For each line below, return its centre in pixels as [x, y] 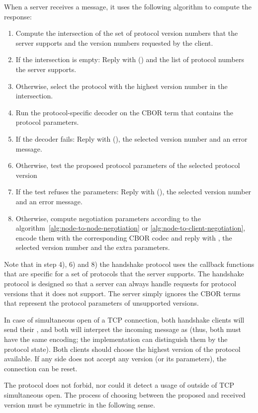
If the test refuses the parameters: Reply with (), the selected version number [133, 192]
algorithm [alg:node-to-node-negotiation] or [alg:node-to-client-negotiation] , [130, 228]
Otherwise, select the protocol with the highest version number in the [122, 86]
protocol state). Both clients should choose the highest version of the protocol [122, 349]
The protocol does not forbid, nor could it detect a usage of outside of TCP [119, 385]
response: [18, 16]
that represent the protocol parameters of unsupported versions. [101, 303]
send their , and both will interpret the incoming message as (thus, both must [123, 329]
